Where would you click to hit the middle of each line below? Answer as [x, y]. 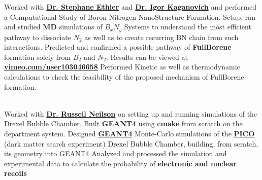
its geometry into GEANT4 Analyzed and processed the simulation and [116, 153]
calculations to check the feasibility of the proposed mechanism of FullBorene [124, 77]
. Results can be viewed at [147, 57]
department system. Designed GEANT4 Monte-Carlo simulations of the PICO [129, 133]
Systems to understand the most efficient [188, 27]
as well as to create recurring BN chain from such [161, 37]
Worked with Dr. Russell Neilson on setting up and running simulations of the [131, 113]
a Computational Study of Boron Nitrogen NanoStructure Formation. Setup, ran [130, 16]
